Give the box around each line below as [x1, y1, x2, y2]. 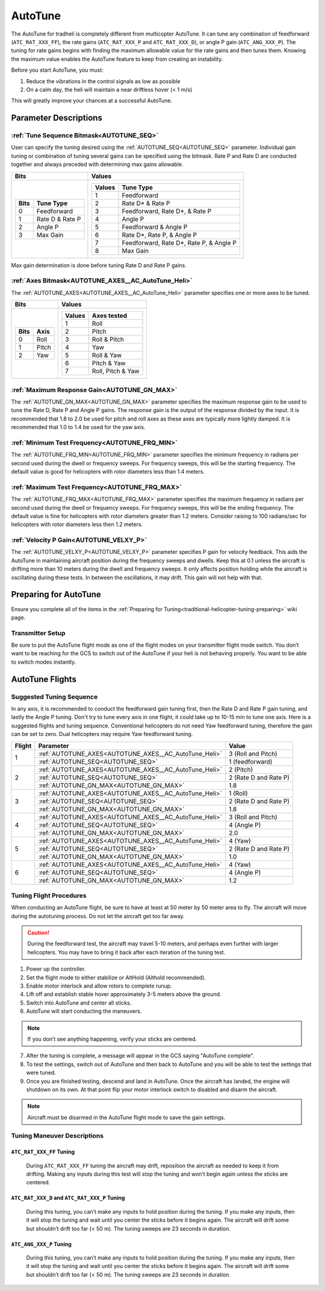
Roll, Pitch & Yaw [91, 367, 140, 375]
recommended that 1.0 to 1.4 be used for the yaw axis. [11, 423, 146, 431]
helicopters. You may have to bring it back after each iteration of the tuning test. [27, 948, 226, 956]
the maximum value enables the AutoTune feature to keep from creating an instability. [11, 55, 223, 63]
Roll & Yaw [91, 351, 122, 360]
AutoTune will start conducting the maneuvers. [26, 1007, 142, 1015]
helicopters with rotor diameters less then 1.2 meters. [11, 521, 143, 528]
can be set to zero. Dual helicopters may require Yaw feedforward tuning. [11, 731, 193, 738]
